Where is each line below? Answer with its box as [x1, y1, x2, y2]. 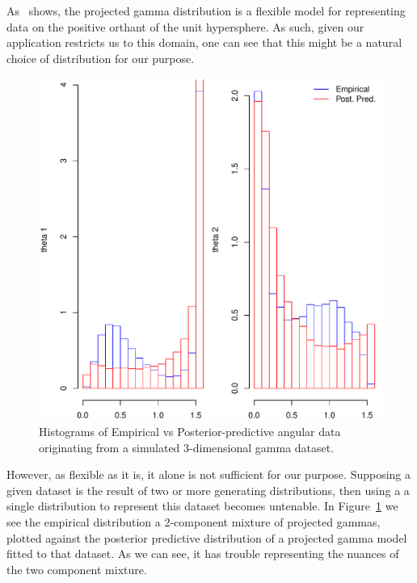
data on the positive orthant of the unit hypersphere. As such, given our [6, 18, 364, 35]
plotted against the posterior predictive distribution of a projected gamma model [6, 529, 407, 546]
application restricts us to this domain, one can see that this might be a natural [6, 34, 402, 51]
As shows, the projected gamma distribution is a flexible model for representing [6, 2, 406, 19]
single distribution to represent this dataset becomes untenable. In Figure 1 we [6, 497, 398, 514]
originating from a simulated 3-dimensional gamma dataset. [39, 438, 335, 455]
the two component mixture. [6, 560, 147, 577]
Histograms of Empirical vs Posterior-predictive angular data [39, 422, 341, 439]
